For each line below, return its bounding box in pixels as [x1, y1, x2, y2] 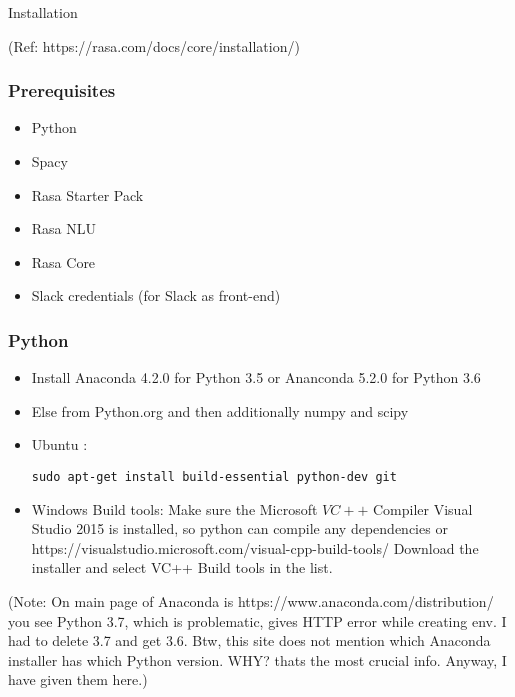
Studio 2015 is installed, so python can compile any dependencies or [31, 518, 448, 539]
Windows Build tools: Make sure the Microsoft [31, 498, 318, 519]
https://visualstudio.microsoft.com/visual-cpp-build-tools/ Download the [31, 537, 479, 558]
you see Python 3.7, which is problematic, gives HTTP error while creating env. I [8, 610, 507, 631]
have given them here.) [8, 669, 148, 690]
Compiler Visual [372, 498, 473, 519]
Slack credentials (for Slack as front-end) [31, 285, 281, 306]
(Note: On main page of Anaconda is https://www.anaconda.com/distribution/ [8, 590, 494, 611]
